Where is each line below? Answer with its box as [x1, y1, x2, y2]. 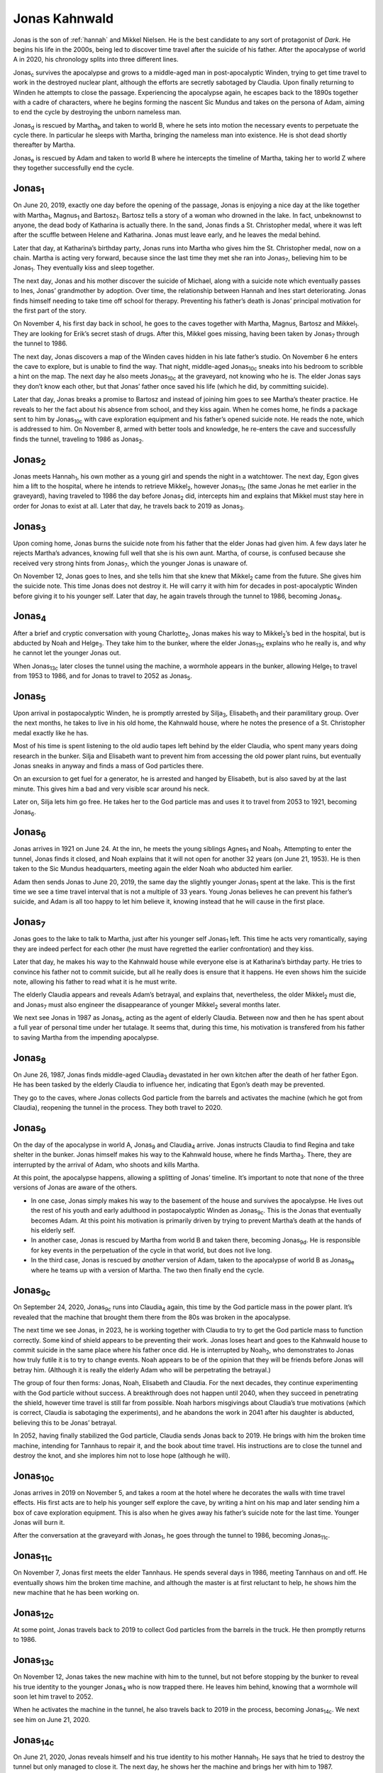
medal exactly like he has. [13, 728, 89, 737]
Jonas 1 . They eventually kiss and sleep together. [13, 263, 155, 274]
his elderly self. [30, 1225, 76, 1234]
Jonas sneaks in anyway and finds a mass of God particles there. [13, 762, 204, 769]
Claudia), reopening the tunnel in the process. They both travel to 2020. [13, 1103, 223, 1111]
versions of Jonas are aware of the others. [13, 1183, 138, 1191]
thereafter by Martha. [13, 140, 76, 149]
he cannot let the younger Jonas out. [13, 649, 121, 657]
